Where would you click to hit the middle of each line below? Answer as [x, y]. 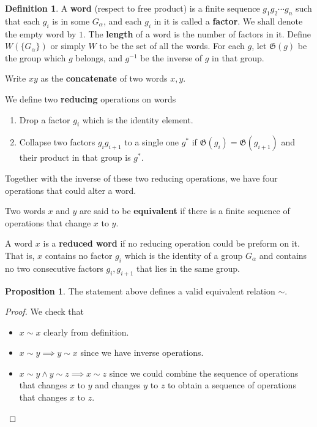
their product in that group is [75, 157]
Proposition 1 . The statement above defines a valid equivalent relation [140, 290]
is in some [71, 21]
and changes [118, 385]
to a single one [152, 142]
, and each [122, 21]
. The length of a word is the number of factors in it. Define [197, 33]
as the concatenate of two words [104, 78]
